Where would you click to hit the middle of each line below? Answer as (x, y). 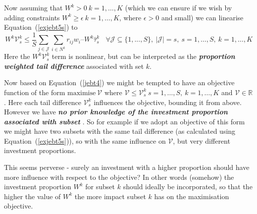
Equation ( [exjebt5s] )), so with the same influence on (85, 140)
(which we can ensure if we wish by (179, 7)
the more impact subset (110, 196)
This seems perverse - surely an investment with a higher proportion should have (127, 167)
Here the (17, 56)
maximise (82, 93)
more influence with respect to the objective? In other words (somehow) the (119, 177)
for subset (100, 187)
